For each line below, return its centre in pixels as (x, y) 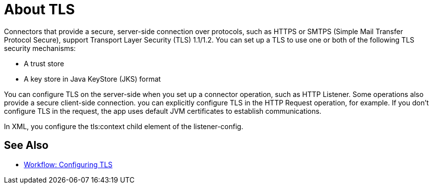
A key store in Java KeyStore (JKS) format (93, 79)
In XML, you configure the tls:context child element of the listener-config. (124, 126)
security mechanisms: (40, 48)
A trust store (44, 63)
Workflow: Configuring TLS (68, 164)
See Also (26, 145)
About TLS (39, 9)
